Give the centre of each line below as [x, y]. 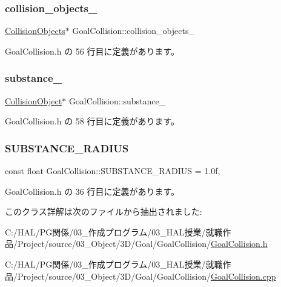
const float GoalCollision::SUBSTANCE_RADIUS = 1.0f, [113, 171]
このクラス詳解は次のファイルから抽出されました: [104, 211]
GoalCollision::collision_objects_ [134, 31]
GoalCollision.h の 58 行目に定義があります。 [92, 121]
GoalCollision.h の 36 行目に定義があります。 [92, 191]
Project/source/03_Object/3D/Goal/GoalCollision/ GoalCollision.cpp [147, 276]
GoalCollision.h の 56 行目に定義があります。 [92, 51]
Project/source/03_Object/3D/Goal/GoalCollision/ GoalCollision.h [142, 244]
